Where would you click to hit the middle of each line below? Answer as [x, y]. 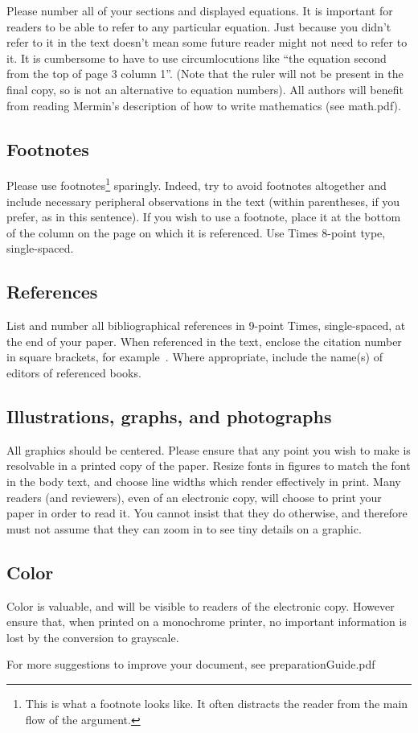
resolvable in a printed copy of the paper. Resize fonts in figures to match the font [209, 465]
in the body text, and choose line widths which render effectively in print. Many [204, 481]
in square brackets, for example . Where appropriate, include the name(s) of [195, 357]
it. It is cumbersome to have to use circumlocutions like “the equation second [197, 58]
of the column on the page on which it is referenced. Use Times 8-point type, [196, 232]
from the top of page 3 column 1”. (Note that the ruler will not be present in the [205, 74]
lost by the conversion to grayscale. [93, 637]
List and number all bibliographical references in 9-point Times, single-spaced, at [206, 325]
